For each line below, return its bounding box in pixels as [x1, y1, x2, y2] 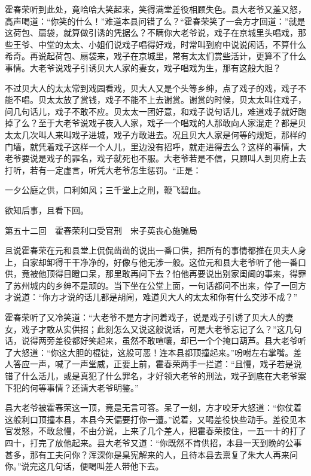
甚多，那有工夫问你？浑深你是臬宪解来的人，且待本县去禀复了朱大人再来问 [5, 448, 298, 460]
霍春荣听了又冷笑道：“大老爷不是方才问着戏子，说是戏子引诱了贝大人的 [5, 311, 285, 324]
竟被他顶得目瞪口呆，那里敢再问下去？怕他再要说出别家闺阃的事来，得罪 [21, 267, 306, 280]
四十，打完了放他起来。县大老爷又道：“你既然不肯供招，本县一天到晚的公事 [5, 437, 302, 448]
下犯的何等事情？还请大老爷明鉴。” [5, 381, 139, 393]
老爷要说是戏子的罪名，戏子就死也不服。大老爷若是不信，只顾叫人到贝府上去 [5, 152, 306, 164]
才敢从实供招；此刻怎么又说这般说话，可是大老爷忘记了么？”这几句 [38, 322, 302, 335]
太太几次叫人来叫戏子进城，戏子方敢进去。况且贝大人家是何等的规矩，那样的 [5, 128, 306, 141]
